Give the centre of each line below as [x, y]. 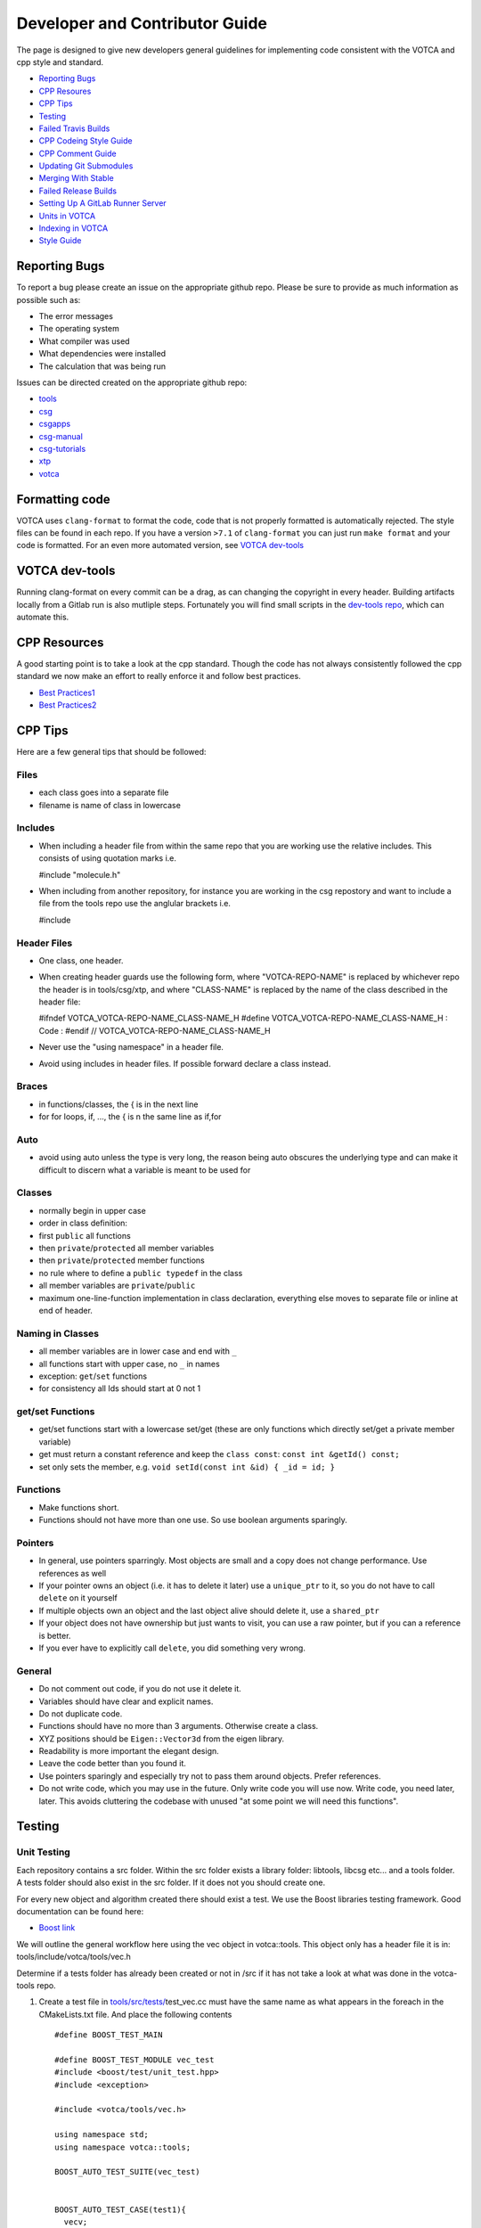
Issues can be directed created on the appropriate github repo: [132, 382]
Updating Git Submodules [86, 166]
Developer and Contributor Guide [142, 23]
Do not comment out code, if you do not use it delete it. [140, 1689]
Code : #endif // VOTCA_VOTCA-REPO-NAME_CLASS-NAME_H [155, 1030]
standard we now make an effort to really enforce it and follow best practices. [159, 676]
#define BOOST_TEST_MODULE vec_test [135, 2060]
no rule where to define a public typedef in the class [141, 1273]
